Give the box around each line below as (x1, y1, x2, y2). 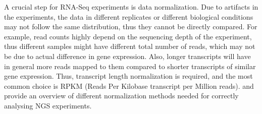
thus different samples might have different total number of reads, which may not (4, 41, 255, 51)
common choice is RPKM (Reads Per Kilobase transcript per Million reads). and (4, 80, 254, 91)
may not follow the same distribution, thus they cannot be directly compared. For (4, 21, 257, 32)
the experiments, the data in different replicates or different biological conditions (4, 11, 253, 22)
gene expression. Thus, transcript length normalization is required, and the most (4, 71, 253, 81)
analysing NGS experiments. (4, 100, 92, 110)
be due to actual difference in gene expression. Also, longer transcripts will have (4, 50, 251, 61)
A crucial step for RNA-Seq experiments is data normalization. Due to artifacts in (4, 2, 258, 12)
